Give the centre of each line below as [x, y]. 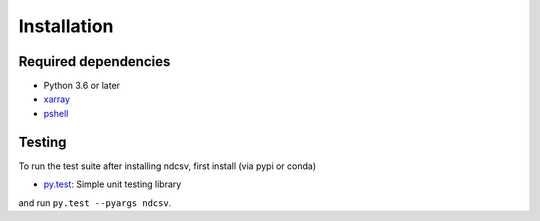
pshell [56, 113]
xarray [56, 99]
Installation [66, 26]
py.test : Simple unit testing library [112, 184]
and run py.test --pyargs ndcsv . [95, 202]
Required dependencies [94, 61]
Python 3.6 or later [81, 86]
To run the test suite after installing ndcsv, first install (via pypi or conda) [167, 166]
